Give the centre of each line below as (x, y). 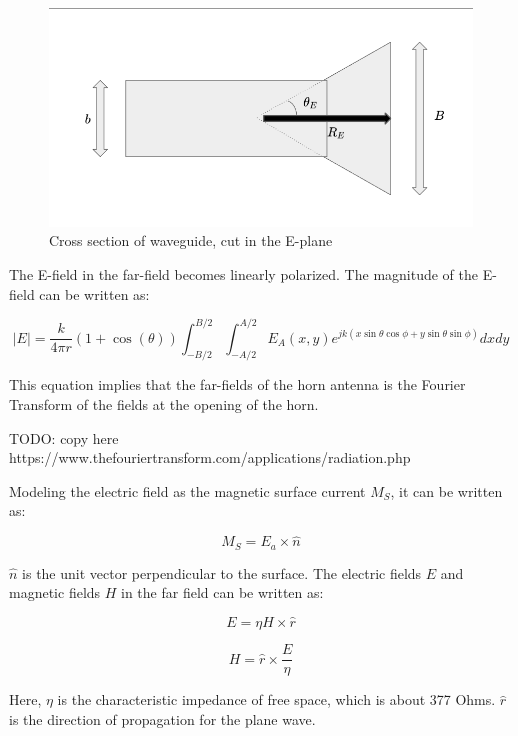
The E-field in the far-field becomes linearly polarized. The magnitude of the (244, 274)
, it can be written (446, 490)
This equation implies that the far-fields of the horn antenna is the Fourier (237, 384)
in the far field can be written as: (222, 592)
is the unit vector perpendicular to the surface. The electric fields (222, 572)
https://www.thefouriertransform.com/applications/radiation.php (210, 457)
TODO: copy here (64, 437)
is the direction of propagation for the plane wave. (162, 718)
